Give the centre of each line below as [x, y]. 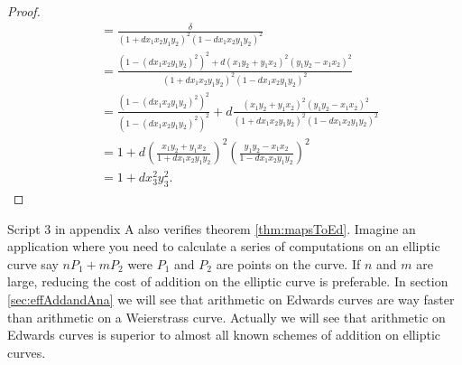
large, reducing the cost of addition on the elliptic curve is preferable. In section [228, 281]
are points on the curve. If [288, 263]
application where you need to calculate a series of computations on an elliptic [224, 246]
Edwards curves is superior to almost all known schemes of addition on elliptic [224, 335]
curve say [33, 263]
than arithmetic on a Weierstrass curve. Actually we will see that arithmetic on [226, 317]
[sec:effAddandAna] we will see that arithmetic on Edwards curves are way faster [231, 299]
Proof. [24, 11]
